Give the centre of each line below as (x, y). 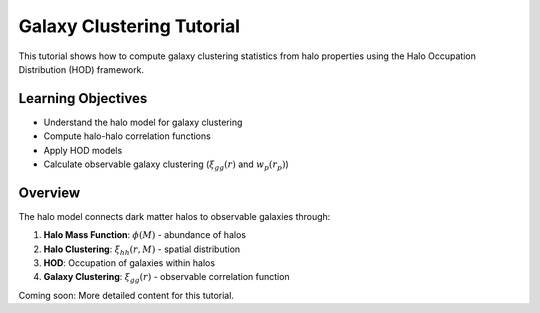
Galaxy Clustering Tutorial (129, 26)
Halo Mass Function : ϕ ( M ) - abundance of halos (145, 235)
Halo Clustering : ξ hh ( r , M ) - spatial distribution (142, 250)
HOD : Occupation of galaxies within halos (129, 263)
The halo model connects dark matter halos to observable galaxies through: (174, 216)
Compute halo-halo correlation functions (127, 136)
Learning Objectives (83, 98)
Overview (49, 192)
